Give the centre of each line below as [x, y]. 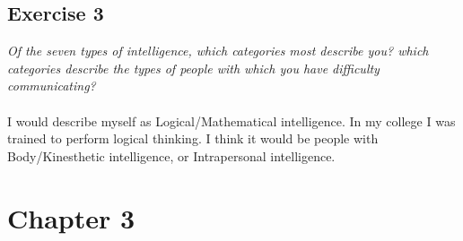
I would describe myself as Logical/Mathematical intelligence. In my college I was [231, 120]
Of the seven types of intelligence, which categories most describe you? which [218, 51]
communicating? [52, 86]
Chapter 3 [71, 217]
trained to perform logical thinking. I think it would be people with [193, 138]
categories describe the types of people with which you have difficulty [193, 68]
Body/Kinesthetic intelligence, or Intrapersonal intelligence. [171, 155]
